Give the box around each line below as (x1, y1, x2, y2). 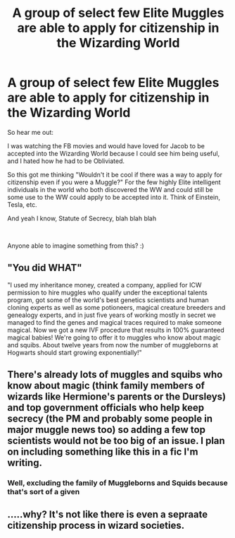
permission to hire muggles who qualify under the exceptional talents (7, 288, 208, 297)
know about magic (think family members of (7, 380, 205, 392)
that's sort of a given (7, 487, 80, 497)
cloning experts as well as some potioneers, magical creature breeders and (7, 303, 226, 311)
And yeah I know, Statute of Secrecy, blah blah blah (7, 214, 157, 222)
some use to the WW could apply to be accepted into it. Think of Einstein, (7, 193, 220, 201)
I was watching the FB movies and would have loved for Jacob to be (7, 141, 205, 150)
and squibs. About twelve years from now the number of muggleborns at (7, 340, 218, 349)
